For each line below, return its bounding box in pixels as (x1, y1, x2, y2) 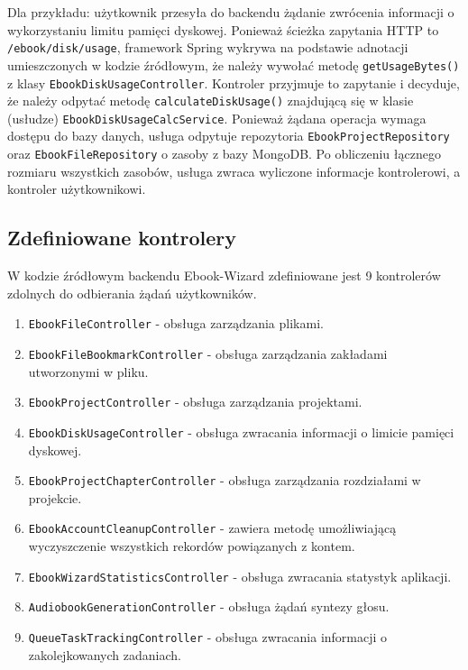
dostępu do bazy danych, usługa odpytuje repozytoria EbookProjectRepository (7, 126, 450, 145)
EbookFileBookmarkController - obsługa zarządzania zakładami (28, 344, 388, 363)
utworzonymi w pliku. (28, 362, 149, 381)
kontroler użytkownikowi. (7, 179, 146, 198)
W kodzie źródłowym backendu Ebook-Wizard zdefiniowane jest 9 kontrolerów (7, 266, 441, 285)
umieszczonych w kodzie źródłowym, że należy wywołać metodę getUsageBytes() (7, 55, 460, 74)
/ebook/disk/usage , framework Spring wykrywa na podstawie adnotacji (7, 38, 408, 57)
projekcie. (28, 488, 82, 507)
